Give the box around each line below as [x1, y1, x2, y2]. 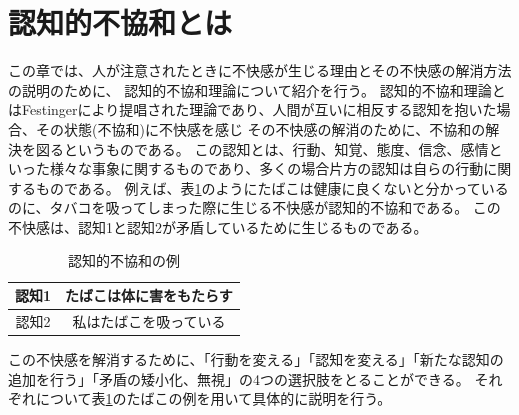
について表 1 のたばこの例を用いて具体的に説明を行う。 [35, 388, 392, 409]
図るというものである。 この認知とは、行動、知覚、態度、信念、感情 [35, 138, 489, 159]
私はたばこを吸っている [72, 310, 226, 331]
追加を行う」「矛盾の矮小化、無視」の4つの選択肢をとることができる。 [8, 368, 470, 389]
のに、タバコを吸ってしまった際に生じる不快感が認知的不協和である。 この [8, 197, 501, 218]
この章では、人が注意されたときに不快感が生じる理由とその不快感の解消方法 [8, 60, 512, 81]
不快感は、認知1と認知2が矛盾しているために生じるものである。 [8, 216, 428, 237]
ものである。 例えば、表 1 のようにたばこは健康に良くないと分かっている [35, 177, 509, 198]
